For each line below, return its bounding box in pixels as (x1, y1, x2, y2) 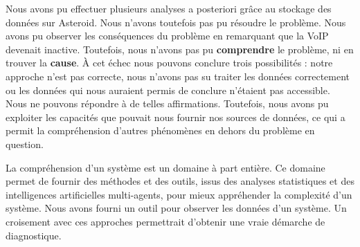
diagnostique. (6, 228, 62, 242)
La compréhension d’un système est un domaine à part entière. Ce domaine (6, 160, 325, 174)
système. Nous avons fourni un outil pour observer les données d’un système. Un (6, 201, 347, 215)
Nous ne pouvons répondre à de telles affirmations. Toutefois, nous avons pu (6, 96, 329, 111)
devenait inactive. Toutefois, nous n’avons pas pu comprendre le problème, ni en (6, 42, 354, 56)
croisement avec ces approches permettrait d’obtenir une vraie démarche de (6, 214, 325, 228)
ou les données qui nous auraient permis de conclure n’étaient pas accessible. (6, 82, 330, 97)
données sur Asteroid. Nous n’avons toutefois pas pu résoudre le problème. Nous (6, 15, 346, 29)
